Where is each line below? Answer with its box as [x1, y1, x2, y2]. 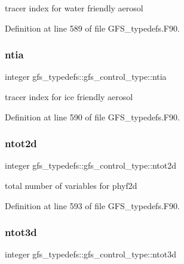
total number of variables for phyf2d [5, 179, 137, 191]
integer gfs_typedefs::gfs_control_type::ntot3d [5, 248, 176, 260]
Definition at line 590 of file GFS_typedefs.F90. [5, 110, 180, 123]
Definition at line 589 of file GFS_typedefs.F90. [5, 21, 180, 34]
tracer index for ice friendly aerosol [5, 91, 133, 103]
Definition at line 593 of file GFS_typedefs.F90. [5, 199, 180, 212]
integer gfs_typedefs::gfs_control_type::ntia [5, 70, 167, 83]
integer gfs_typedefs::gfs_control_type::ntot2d [5, 159, 176, 172]
